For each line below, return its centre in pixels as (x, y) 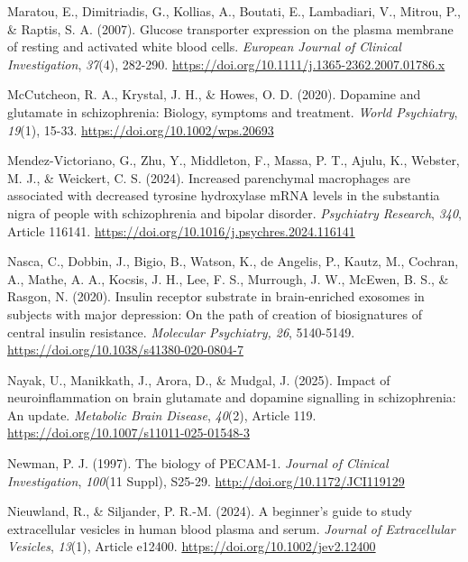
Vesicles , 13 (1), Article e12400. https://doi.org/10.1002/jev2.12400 (192, 546)
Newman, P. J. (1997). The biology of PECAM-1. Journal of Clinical (198, 463)
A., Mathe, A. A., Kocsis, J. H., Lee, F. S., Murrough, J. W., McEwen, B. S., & (228, 278)
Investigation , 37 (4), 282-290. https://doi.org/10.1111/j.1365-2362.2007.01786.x (226, 64)
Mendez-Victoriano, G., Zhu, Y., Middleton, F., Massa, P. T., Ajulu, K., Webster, (234, 160)
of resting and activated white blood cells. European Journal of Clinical (204, 46)
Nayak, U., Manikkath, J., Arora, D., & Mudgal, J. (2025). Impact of (199, 379)
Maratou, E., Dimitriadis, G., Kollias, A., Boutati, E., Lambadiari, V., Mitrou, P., (234, 11)
